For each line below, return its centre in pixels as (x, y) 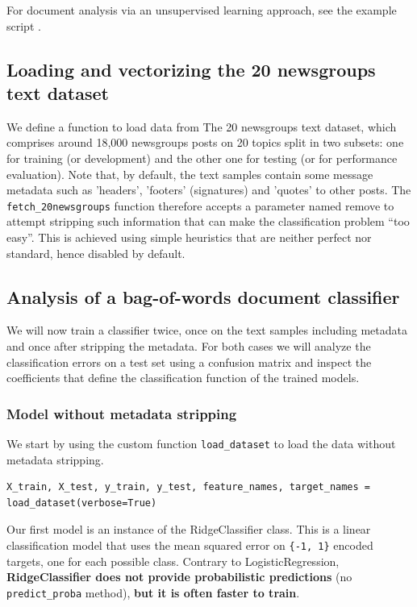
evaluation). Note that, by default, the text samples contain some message (190, 174)
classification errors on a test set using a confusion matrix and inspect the (189, 362)
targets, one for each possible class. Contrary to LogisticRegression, (173, 561)
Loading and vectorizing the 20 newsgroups (191, 69)
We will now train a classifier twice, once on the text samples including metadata (207, 330)
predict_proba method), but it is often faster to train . (153, 592)
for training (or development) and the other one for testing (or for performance (202, 158)
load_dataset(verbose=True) (82, 503)
